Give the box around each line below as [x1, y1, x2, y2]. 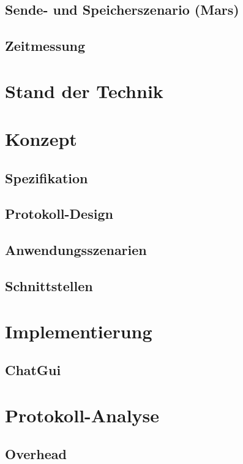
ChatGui [5, 360, 61, 379]
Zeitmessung [5, 36, 86, 55]
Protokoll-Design [5, 204, 113, 223]
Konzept [5, 126, 77, 151]
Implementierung [5, 318, 152, 343]
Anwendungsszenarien [5, 240, 147, 259]
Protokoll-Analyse [5, 402, 160, 427]
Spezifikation [5, 168, 88, 187]
